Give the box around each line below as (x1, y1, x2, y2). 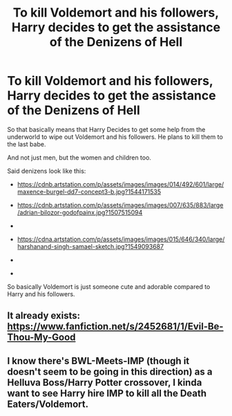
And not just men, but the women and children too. (7, 153, 152, 162)
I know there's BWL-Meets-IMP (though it (7, 354, 190, 367)
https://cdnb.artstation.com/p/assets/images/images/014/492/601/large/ (17, 180, 224, 188)
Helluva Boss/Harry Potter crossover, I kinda (7, 377, 202, 388)
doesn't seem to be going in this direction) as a (7, 366, 213, 377)
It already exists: (7, 310, 81, 322)
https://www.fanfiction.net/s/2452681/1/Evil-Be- (7, 321, 224, 332)
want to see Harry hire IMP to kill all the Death (7, 387, 207, 399)
